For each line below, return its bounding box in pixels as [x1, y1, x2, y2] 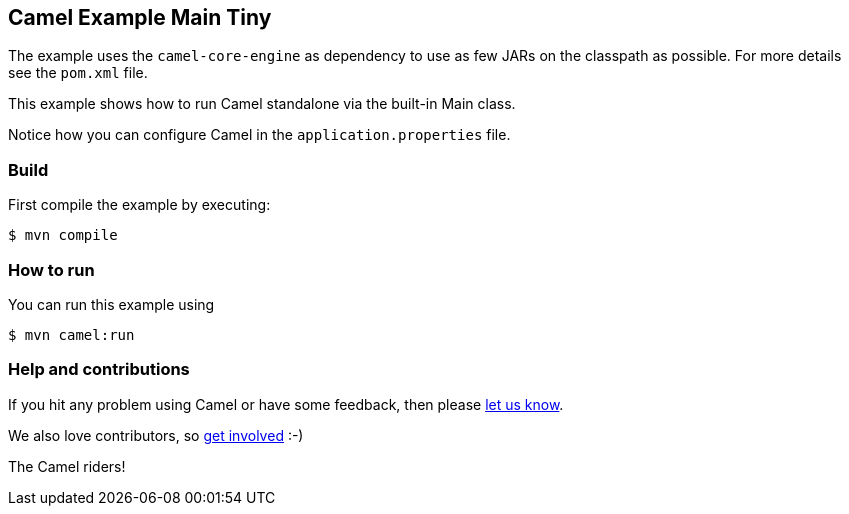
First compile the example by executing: [8, 196, 271, 214]
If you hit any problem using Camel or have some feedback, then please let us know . [8, 395, 564, 413]
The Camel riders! [8, 457, 126, 475]
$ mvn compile [8, 227, 118, 244]
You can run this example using [8, 295, 215, 313]
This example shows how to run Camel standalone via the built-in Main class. [8, 95, 516, 113]
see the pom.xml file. [8, 64, 148, 82]
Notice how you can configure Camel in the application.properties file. [8, 126, 511, 144]
